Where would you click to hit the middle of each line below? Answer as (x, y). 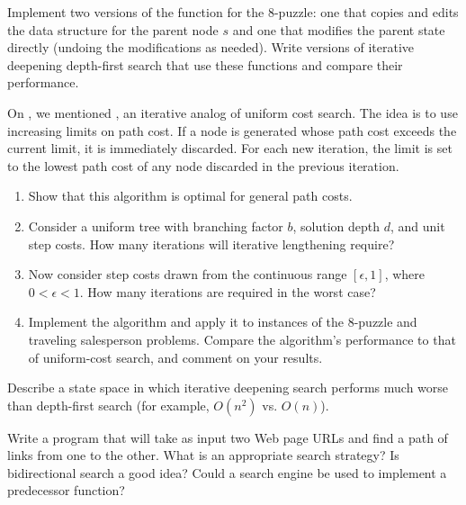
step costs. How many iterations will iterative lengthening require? (211, 243)
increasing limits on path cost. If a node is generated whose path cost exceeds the (232, 130)
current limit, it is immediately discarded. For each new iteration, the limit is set (230, 148)
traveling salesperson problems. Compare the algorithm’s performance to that (242, 339)
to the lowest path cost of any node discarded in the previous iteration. (203, 165)
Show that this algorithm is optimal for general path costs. (190, 196)
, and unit (418, 225)
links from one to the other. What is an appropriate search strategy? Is (203, 455)
